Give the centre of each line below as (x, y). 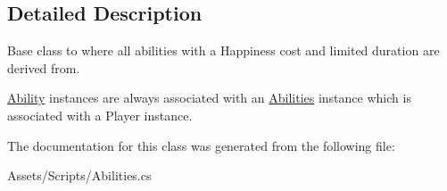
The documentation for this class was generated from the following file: (201, 145)
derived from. (44, 67)
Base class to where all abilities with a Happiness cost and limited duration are (223, 50)
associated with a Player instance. (100, 115)
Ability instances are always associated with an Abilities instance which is (209, 98)
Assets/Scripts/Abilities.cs (79, 175)
